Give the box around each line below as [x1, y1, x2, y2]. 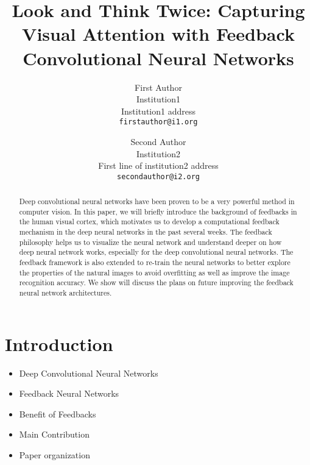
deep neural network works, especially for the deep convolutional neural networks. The [19, 247, 294, 257]
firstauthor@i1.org [119, 118, 198, 127]
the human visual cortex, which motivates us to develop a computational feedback [19, 216, 280, 227]
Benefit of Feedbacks [19, 407, 96, 420]
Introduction [5, 331, 113, 356]
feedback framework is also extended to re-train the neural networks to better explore [19, 257, 291, 268]
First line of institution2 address [98, 159, 219, 172]
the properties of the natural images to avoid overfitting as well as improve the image [19, 267, 290, 277]
